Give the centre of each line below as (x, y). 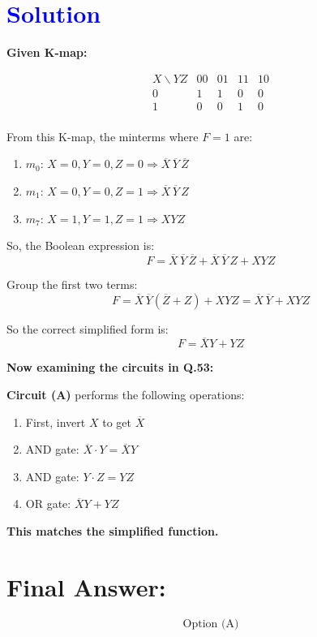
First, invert (56, 422)
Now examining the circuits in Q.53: (110, 367)
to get (117, 422)
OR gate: (48, 504)
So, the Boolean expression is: (81, 245)
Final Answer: (86, 586)
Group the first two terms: (72, 284)
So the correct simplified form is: (88, 328)
